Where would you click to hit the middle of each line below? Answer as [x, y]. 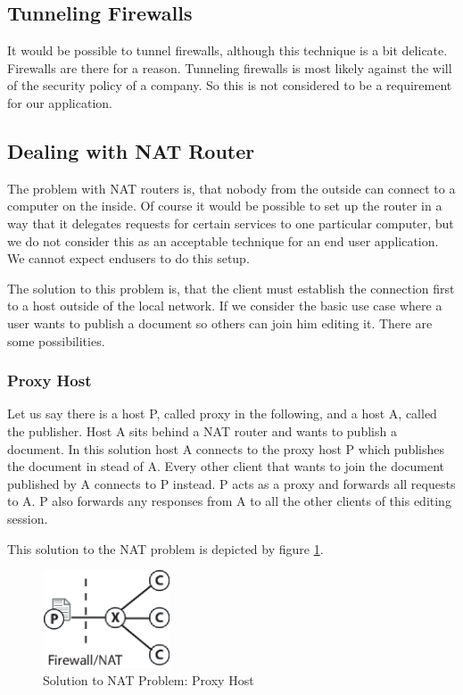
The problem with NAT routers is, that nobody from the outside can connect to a [231, 188]
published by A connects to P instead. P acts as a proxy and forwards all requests [231, 483]
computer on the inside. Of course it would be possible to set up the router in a [225, 206]
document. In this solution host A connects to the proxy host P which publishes [226, 448]
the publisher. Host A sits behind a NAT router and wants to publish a [202, 430]
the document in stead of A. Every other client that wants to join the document [226, 466]
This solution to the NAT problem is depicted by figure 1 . [165, 548]
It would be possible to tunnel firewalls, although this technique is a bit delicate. [227, 50]
